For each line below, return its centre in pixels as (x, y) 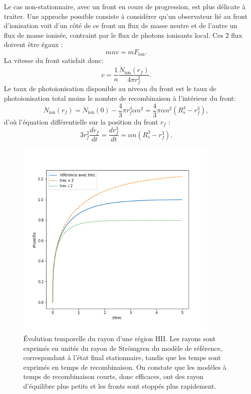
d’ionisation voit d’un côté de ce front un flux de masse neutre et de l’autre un (121, 25)
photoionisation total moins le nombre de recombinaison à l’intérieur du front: (120, 98)
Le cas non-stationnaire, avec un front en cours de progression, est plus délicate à (125, 6)
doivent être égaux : (33, 44)
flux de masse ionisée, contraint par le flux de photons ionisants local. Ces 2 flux (123, 35)
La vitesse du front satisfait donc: (54, 60)
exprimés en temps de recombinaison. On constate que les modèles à (125, 367)
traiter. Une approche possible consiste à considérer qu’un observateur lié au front (126, 16)
